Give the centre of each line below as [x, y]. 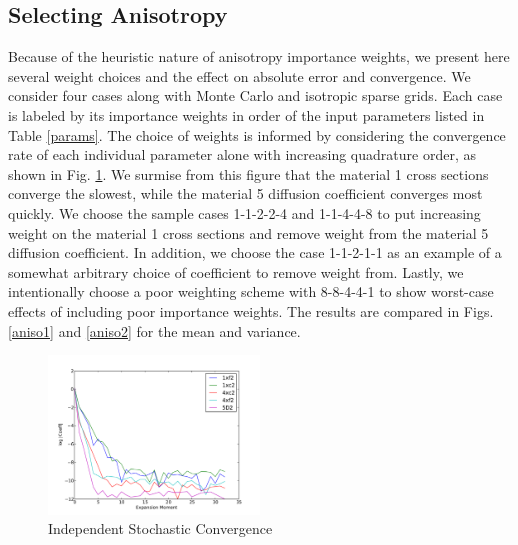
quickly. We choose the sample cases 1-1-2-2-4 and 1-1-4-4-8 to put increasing [244, 212]
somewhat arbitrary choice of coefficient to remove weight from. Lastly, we [236, 271]
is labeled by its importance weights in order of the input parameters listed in [246, 114]
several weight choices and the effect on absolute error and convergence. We [239, 75]
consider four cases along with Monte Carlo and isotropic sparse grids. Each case [255, 95]
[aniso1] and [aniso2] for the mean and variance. [154, 330]
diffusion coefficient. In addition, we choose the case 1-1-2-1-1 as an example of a [255, 252]
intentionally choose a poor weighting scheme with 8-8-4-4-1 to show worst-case [251, 291]
